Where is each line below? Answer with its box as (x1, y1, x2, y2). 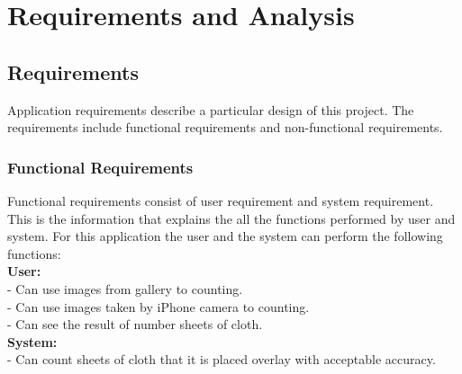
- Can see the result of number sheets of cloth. (7, 315, 263, 334)
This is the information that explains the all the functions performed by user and (7, 209, 456, 227)
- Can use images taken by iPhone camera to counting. (7, 297, 310, 316)
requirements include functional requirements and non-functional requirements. (7, 118, 443, 137)
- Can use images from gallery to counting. (7, 279, 243, 298)
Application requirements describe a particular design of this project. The (7, 100, 414, 119)
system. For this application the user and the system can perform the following (7, 227, 443, 245)
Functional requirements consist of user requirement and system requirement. (7, 191, 434, 209)
